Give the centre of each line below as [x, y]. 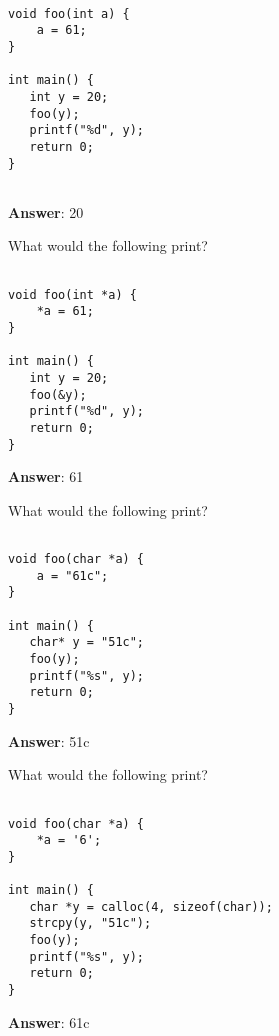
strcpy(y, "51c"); [90, 923]
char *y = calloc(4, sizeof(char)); [151, 906]
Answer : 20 [46, 211]
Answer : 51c [49, 740]
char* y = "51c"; [87, 642]
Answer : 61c [49, 1021]
